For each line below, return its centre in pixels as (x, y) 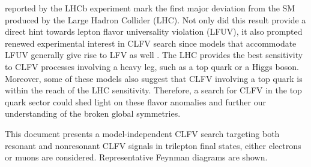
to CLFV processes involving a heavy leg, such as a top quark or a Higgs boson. (152, 66)
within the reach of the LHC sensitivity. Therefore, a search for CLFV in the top (153, 90)
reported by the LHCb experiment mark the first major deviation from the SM (150, 8)
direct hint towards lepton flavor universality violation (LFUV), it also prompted (154, 31)
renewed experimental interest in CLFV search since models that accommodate (151, 43)
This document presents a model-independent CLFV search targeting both (142, 133)
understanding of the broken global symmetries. (93, 113)
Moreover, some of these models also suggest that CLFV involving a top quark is (154, 78)
